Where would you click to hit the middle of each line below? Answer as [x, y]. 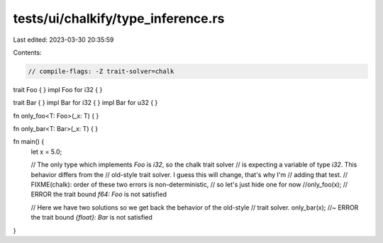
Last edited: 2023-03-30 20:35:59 [63, 40]
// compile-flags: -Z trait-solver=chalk [101, 71]
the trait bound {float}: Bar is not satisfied [91, 217]
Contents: [27, 52]
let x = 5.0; [46, 152]
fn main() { [29, 142]
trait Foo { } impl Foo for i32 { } [58, 89]
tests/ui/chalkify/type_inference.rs [119, 18]
